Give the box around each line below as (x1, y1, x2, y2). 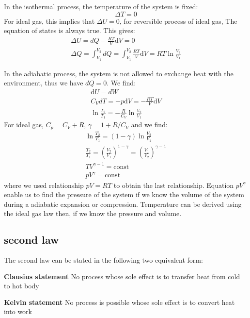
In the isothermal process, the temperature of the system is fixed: (4, 1, 198, 11)
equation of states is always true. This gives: (4, 25, 135, 35)
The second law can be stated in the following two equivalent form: (4, 255, 203, 265)
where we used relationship (4, 180, 84, 190)
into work (4, 306, 32, 317)
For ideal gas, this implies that (4, 16, 95, 26)
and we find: (131, 119, 168, 130)
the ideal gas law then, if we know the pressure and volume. (4, 208, 182, 218)
